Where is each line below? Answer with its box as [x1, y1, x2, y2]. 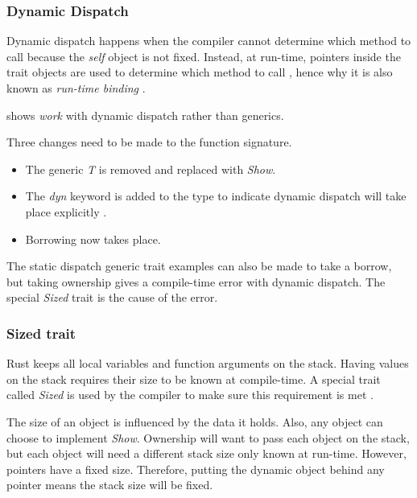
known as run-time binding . [6, 80, 146, 96]
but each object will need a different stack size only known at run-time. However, [6, 445, 407, 462]
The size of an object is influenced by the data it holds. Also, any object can [6, 413, 383, 430]
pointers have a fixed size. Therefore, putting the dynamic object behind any [6, 460, 385, 477]
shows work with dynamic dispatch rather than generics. [6, 106, 284, 123]
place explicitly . [25, 203, 107, 220]
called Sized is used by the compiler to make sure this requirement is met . [6, 386, 374, 403]
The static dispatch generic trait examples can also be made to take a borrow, [6, 257, 392, 274]
